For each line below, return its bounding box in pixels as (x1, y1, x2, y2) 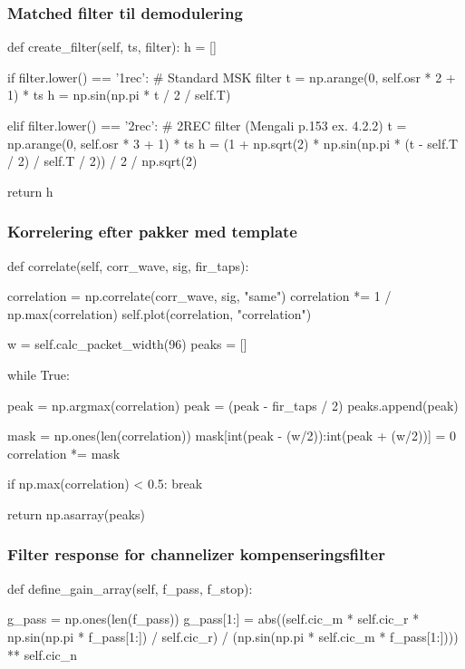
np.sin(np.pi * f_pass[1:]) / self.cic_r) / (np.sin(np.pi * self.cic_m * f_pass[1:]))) (7, 626, 459, 645)
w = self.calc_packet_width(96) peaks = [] (7, 334, 247, 354)
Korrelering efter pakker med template (7, 220, 297, 243)
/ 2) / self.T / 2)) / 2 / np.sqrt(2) (7, 151, 198, 170)
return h (7, 181, 53, 200)
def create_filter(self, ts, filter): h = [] (7, 37, 217, 56)
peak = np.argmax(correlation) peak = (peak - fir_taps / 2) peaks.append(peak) (7, 395, 459, 414)
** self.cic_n (7, 645, 78, 664)
